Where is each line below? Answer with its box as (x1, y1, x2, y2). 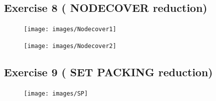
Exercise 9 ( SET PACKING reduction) (4, 64, 213, 79)
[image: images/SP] (24, 90, 88, 97)
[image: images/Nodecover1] (24, 26, 117, 33)
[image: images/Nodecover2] (24, 42, 117, 50)
